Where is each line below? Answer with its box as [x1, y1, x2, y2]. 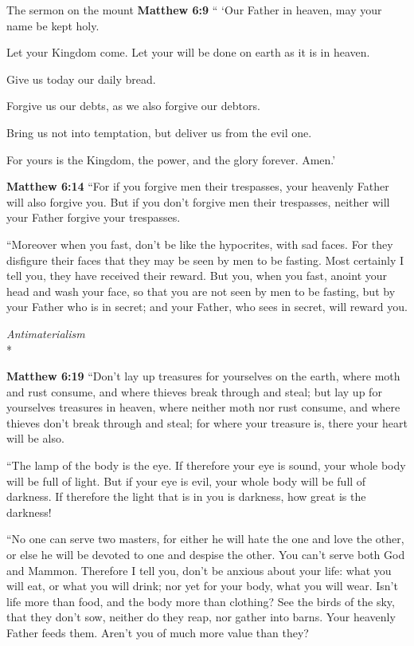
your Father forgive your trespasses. [6, 209, 181, 226]
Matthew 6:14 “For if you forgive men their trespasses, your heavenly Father [6, 178, 389, 195]
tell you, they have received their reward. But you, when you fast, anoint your [6, 267, 388, 284]
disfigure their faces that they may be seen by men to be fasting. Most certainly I [6, 251, 404, 268]
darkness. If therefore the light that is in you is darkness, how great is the [6, 488, 366, 505]
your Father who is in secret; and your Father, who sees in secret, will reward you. [6, 298, 408, 315]
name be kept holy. [6, 17, 100, 33]
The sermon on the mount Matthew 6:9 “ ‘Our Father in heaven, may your [6, 2, 382, 18]
